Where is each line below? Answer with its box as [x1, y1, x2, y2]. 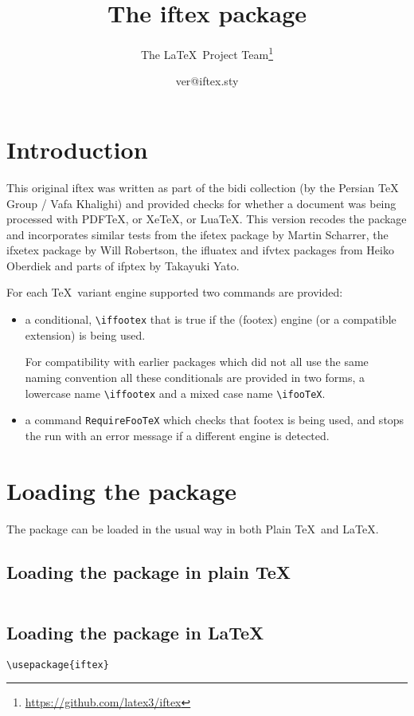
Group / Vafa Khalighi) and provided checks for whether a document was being [6, 195, 396, 211]
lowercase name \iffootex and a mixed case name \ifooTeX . [25, 384, 326, 401]
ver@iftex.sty [175, 73, 239, 89]
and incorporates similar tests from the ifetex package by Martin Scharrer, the [6, 226, 389, 242]
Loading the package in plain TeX [6, 559, 291, 584]
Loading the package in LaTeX [6, 620, 264, 644]
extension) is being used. [25, 326, 146, 343]
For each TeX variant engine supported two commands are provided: [6, 284, 343, 301]
